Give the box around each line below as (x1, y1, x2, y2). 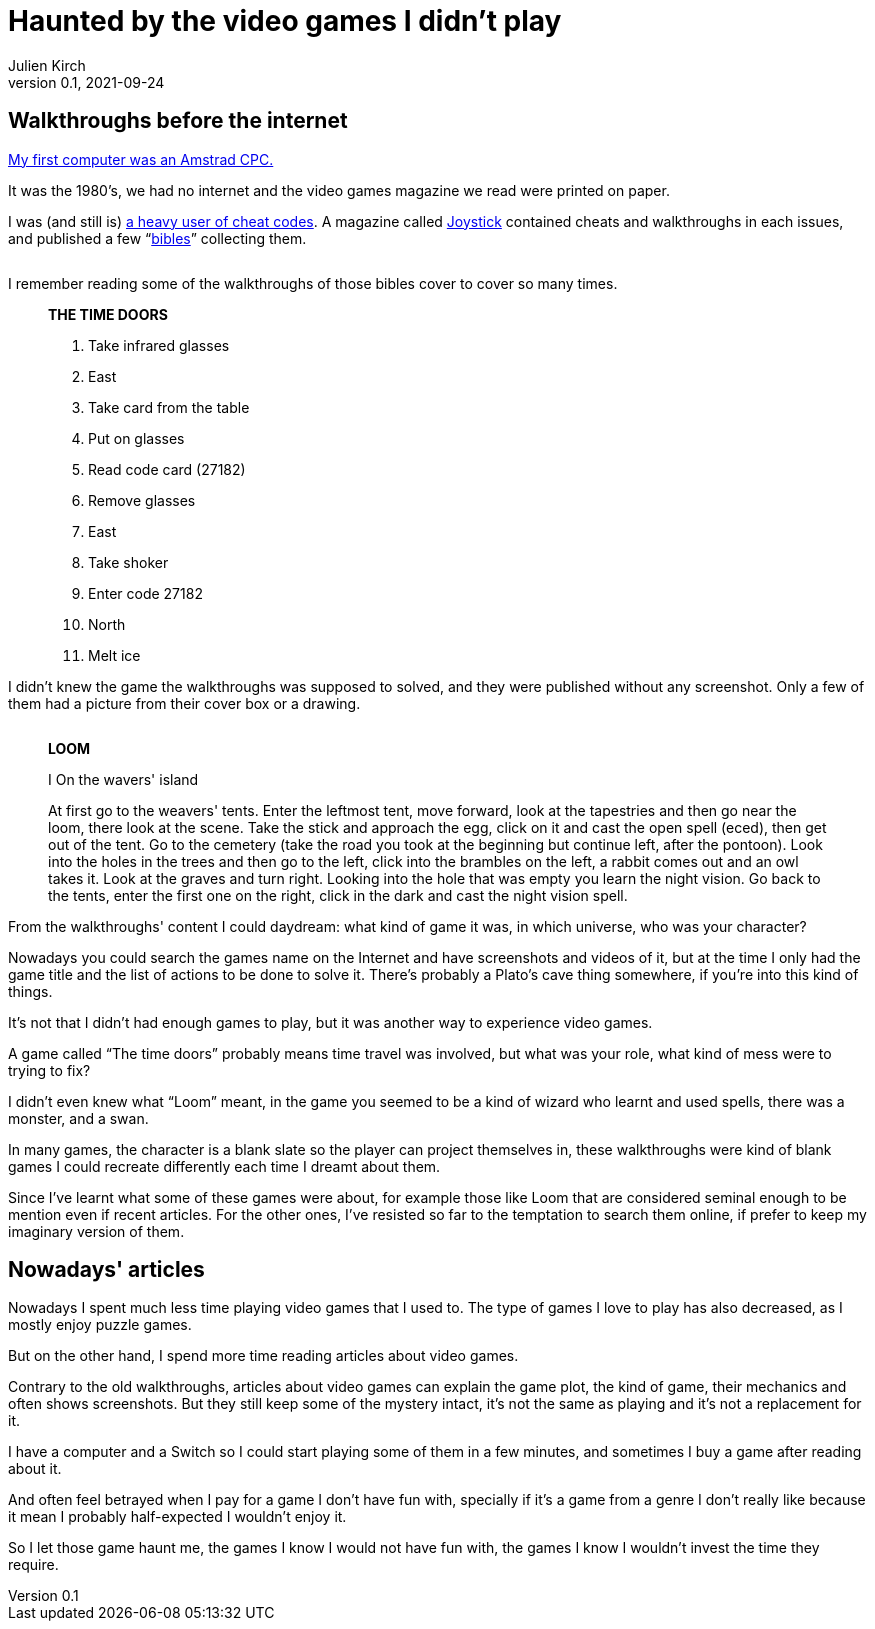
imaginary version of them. (8, 1222, 185, 1240)
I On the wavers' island (48, 770, 199, 788)
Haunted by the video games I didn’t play (8, 4, 562, 38)
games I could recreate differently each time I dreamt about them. (8, 1157, 441, 1175)
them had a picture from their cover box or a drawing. (8, 694, 361, 712)
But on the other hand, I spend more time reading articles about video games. (8, 1347, 519, 1365)
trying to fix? (8, 1061, 91, 1079)
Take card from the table (88, 398, 250, 416)
